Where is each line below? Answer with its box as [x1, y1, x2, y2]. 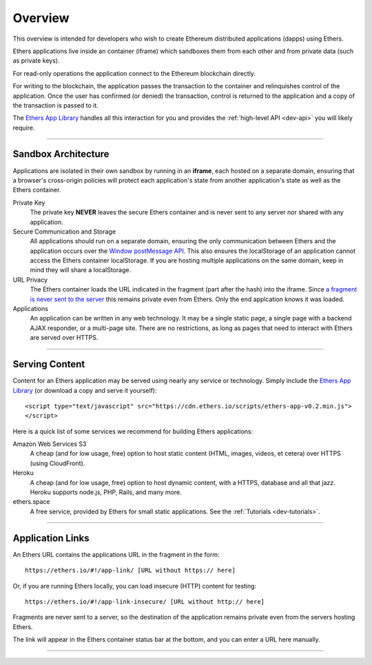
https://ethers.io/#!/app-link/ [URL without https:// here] [25, 566, 236, 575]
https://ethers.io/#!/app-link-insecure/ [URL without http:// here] [25, 597, 265, 606]
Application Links [12, 532, 90, 544]
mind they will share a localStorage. [30, 266, 131, 274]
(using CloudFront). [30, 459, 85, 467]
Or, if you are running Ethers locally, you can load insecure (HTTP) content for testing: [12, 582, 257, 590]
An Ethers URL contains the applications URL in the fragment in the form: [12, 550, 220, 558]
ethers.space [12, 498, 50, 506]
